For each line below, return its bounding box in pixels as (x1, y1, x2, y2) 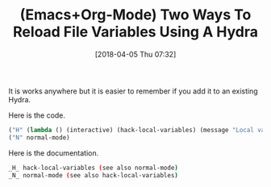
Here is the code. (8, 110, 66, 120)
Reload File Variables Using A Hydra (13, 23, 258, 41)
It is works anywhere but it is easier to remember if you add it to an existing (8, 86, 258, 96)
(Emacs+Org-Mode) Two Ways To (19, 6, 252, 24)
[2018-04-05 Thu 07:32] (94, 49, 177, 59)
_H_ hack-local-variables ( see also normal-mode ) (8, 164, 179, 172)
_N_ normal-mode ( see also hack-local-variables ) (8, 171, 179, 179)
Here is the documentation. (8, 148, 99, 158)
